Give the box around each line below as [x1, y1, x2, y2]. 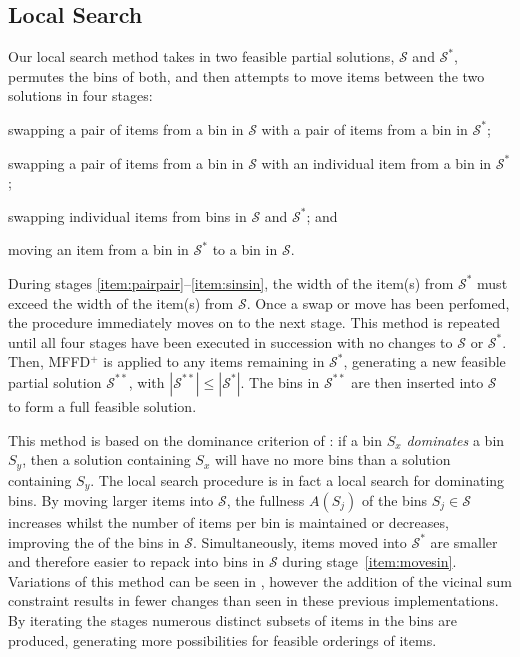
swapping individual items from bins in [8, 205, 247, 226]
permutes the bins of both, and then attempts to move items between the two [8, 65, 485, 86]
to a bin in [212, 239, 278, 260]
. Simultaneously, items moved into [193, 531, 407, 552]
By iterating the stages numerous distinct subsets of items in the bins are [8, 609, 457, 630]
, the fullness [226, 490, 305, 511]
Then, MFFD [8, 351, 91, 372]
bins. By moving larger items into [8, 490, 214, 511]
